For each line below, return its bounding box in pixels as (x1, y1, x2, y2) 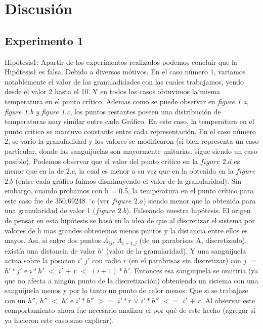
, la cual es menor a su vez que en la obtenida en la (74, 166, 234, 176)
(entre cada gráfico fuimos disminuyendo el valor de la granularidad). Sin (15, 175, 242, 186)
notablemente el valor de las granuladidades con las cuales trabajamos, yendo (5, 76, 244, 87)
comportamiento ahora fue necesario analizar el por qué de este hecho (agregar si (5, 305, 255, 315)
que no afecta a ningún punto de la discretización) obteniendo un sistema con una (5, 275, 258, 285)
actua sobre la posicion (5, 255, 75, 266)
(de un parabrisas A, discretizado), (139, 235, 247, 245)
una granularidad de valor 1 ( (5, 205, 96, 216)
